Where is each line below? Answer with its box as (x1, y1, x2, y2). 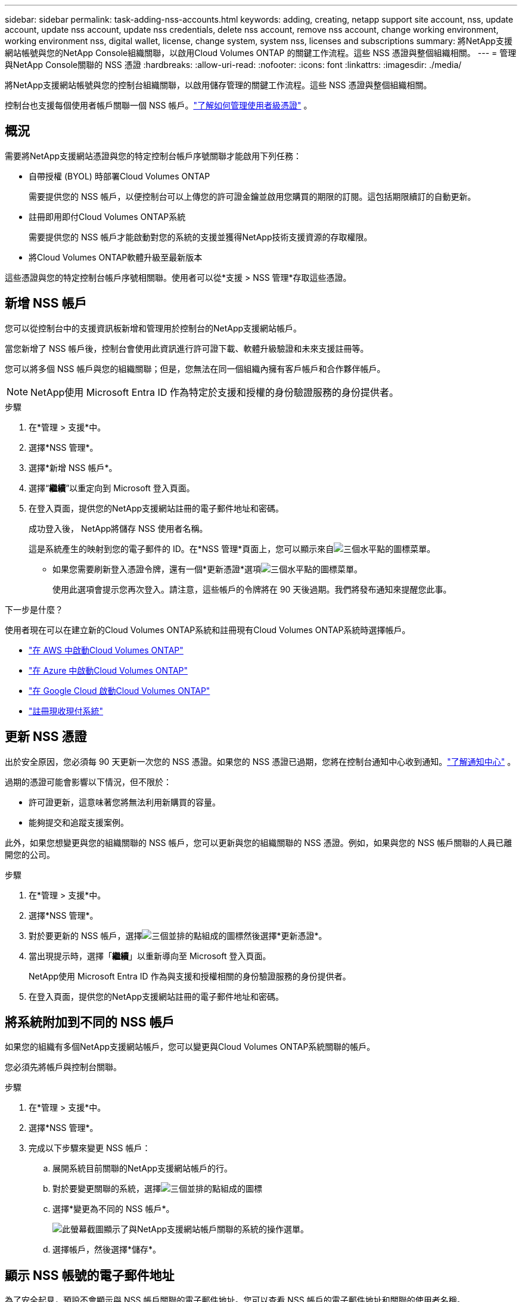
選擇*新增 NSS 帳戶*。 (29, 462, 117, 473)
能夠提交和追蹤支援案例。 (29, 817, 129, 827)
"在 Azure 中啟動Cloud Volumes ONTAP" (29, 665, 188, 675)
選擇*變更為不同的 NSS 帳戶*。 (52, 1204, 175, 1214)
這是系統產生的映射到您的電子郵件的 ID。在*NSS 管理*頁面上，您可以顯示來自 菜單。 (29, 543, 436, 554)
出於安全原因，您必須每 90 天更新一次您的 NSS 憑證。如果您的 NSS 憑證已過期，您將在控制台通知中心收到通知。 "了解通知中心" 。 (5, 756, 516, 767)
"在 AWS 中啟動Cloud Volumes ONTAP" (29, 644, 184, 655)
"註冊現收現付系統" (29, 705, 104, 716)
